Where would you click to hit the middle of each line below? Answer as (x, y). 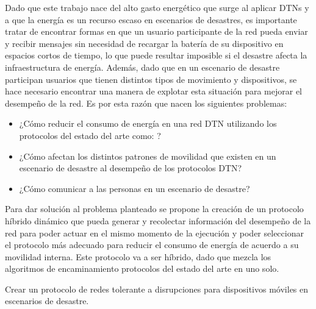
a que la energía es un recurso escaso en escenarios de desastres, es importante (151, 19)
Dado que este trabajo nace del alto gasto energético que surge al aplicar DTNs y (157, 7)
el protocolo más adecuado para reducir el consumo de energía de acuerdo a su (152, 245)
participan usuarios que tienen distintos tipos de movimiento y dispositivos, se (151, 79)
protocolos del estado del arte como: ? (90, 135)
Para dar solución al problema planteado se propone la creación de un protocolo (154, 209)
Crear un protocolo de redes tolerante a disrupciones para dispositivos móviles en (157, 289)
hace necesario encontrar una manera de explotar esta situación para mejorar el (154, 91)
